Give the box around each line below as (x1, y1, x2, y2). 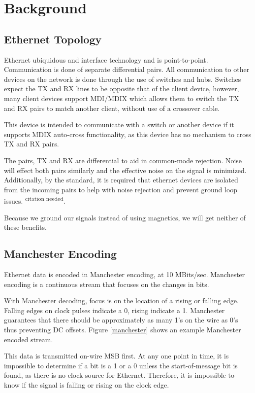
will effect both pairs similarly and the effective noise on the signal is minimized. (4, 165, 247, 175)
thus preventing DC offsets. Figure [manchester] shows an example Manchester (4, 324, 241, 334)
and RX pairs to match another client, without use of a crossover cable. (4, 103, 220, 113)
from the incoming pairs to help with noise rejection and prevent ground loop (4, 184, 238, 194)
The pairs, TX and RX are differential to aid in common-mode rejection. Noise (4, 155, 242, 165)
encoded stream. (4, 334, 53, 344)
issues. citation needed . (4, 194, 65, 206)
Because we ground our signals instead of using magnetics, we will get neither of (4, 212, 246, 222)
